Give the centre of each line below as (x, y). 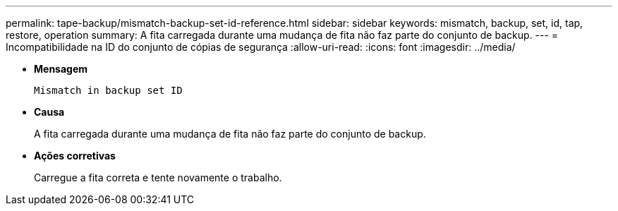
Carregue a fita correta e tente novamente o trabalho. (158, 177)
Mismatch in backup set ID (108, 90)
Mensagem (61, 69)
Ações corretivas (75, 156)
